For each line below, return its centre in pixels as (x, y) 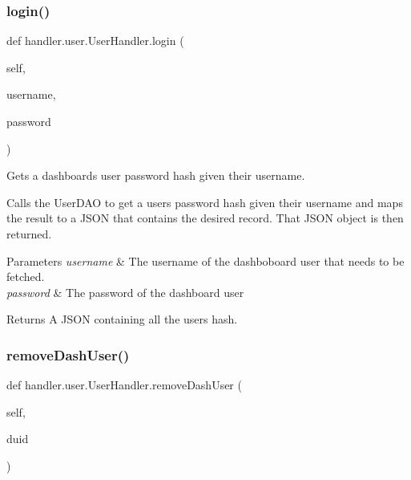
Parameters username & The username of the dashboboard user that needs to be (205, 260)
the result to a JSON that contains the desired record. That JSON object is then (205, 218)
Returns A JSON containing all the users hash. (122, 319)
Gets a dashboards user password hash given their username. (156, 175)
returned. (29, 233)
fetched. (26, 277)
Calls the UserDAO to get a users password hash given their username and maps (205, 202)
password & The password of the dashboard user (125, 292)
